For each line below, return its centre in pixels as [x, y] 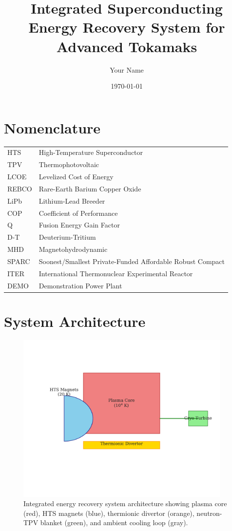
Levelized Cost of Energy [76, 177]
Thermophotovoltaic [69, 164]
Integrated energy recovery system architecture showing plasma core [125, 503]
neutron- [209, 513]
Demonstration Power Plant [80, 285]
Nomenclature [52, 127]
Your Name [127, 69]
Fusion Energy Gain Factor [79, 225]
